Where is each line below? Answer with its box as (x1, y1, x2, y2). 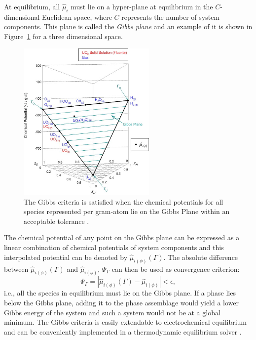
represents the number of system (121, 11, 220, 22)
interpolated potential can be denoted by (4, 252, 128, 262)
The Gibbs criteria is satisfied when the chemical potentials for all (24, 196, 223, 207)
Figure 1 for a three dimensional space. (4, 31, 123, 41)
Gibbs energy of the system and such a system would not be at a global (4, 307, 220, 317)
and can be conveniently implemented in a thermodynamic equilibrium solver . (4, 326, 242, 337)
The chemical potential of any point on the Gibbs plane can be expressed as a (4, 232, 240, 243)
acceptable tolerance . (24, 215, 89, 226)
